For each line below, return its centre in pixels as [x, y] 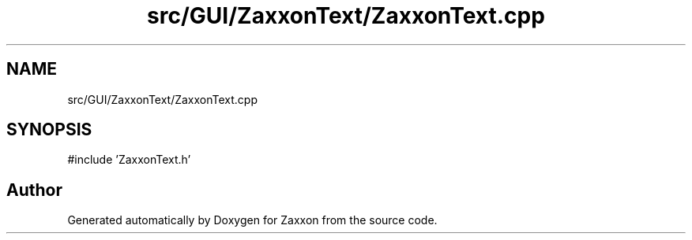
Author [34, 190]
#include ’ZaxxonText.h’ [129, 160]
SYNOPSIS [49, 130]
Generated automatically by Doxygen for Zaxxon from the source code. [252, 220]
